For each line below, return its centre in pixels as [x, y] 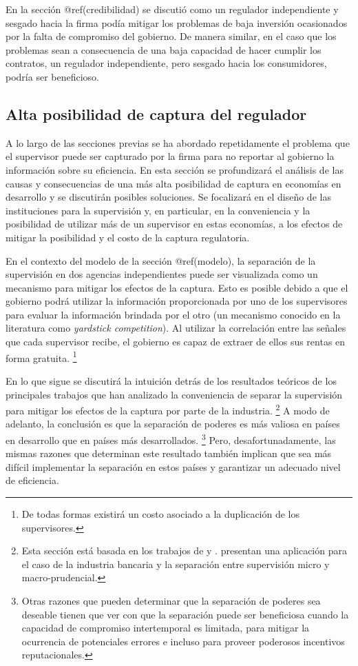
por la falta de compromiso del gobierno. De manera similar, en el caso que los [171, 36]
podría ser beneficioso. [52, 76]
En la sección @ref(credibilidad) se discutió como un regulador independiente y [172, 9]
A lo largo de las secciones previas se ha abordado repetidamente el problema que [178, 142]
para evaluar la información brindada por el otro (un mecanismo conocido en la [173, 314]
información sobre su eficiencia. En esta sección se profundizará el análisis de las [175, 169]
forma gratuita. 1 [41, 356]
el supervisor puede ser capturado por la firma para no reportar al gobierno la [170, 156]
